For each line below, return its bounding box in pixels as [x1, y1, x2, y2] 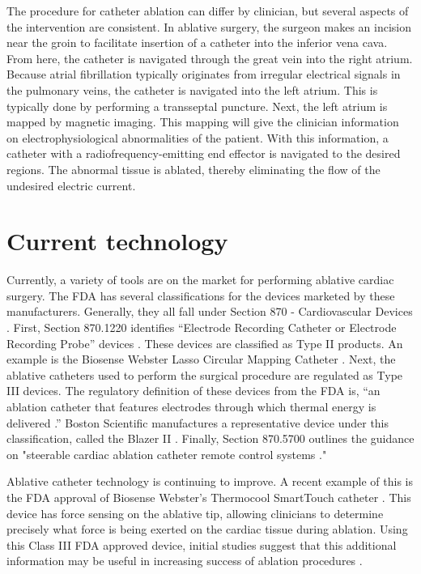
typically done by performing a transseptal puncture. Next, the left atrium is [6, 97, 388, 114]
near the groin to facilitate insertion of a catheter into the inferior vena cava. [6, 34, 388, 51]
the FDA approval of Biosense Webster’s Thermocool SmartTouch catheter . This [6, 488, 411, 505]
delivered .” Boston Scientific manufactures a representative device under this [6, 414, 389, 431]
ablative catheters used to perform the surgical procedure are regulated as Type [6, 366, 403, 383]
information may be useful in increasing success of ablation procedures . [6, 552, 363, 569]
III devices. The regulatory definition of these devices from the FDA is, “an [6, 382, 381, 399]
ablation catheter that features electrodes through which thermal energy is [6, 398, 376, 415]
